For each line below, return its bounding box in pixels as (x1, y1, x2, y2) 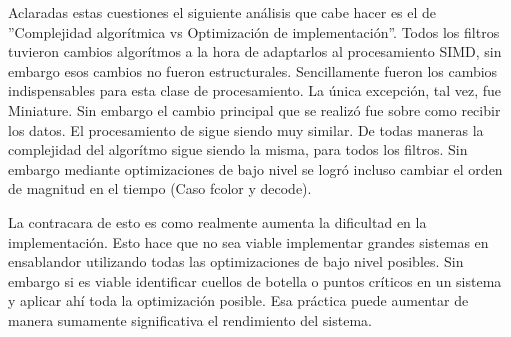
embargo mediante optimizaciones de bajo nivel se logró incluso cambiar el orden (8, 158, 503, 179)
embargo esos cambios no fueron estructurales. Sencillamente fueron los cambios (8, 60, 498, 81)
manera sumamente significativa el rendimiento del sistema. (8, 309, 372, 330)
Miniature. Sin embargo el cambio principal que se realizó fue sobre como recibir (8, 99, 501, 120)
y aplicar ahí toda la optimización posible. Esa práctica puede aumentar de (8, 290, 469, 311)
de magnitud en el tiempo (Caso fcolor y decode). (8, 178, 312, 199)
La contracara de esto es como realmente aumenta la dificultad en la (8, 211, 427, 232)
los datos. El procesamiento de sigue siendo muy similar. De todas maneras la (8, 119, 484, 140)
